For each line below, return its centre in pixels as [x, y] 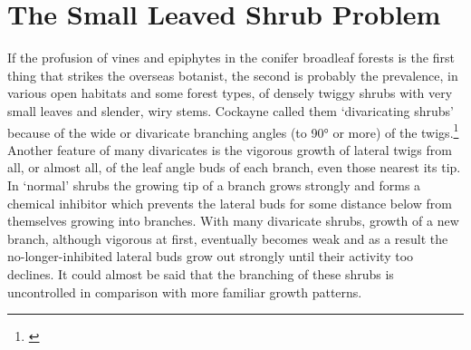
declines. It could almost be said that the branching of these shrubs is [201, 273]
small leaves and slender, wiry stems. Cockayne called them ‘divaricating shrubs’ [231, 110]
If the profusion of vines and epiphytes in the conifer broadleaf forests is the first [231, 58]
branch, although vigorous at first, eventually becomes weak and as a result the [228, 238]
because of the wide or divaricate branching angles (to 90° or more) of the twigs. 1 [233, 131]
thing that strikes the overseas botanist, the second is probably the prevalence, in [233, 75]
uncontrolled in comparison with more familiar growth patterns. [185, 292]
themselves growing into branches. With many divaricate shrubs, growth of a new [233, 221]
